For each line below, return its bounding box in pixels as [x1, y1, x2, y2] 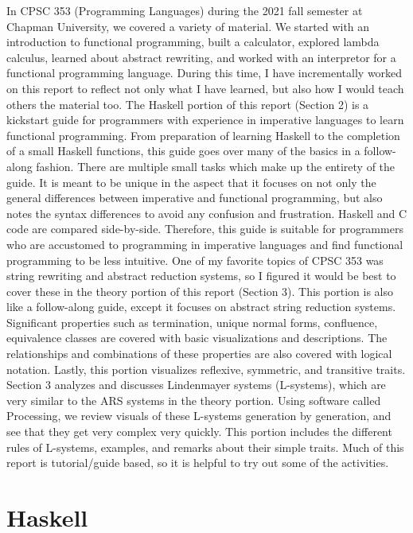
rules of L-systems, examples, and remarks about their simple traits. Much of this [6, 438, 404, 455]
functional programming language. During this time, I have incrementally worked [6, 64, 403, 81]
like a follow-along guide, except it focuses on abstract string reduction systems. [6, 298, 396, 315]
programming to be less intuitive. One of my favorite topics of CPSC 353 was [6, 251, 384, 268]
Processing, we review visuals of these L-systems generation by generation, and [6, 407, 392, 424]
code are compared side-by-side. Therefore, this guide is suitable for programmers [6, 220, 403, 237]
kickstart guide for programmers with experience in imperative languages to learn [6, 111, 404, 128]
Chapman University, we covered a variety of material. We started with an [6, 18, 370, 34]
